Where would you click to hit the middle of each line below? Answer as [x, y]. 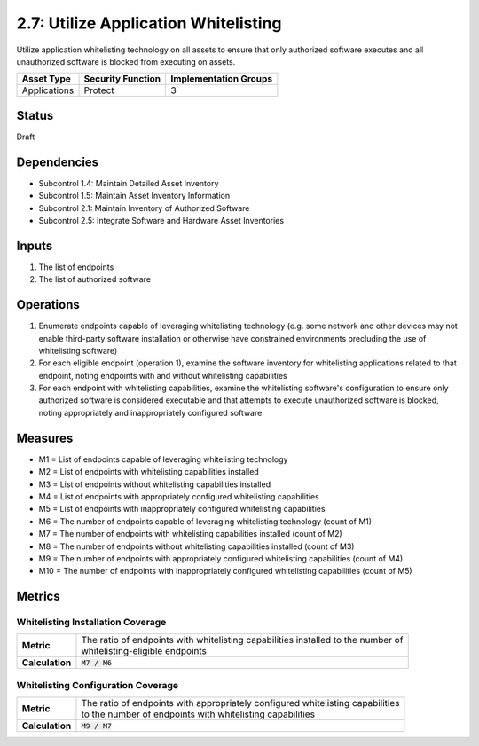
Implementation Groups [222, 79]
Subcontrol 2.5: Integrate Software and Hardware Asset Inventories [161, 220]
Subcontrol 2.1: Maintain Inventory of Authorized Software [144, 208]
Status [35, 115]
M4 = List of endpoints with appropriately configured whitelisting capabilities [179, 496]
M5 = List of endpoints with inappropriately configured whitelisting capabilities [182, 509]
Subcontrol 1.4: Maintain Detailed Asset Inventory [129, 183]
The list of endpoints [76, 267]
